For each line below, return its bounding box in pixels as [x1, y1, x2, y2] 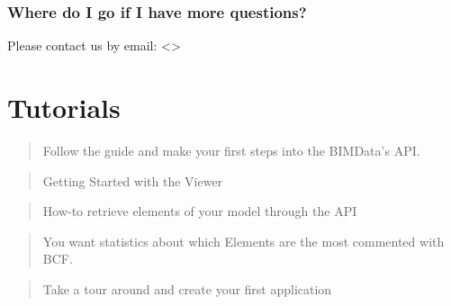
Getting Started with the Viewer [42, 171, 223, 190]
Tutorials [7, 89, 121, 125]
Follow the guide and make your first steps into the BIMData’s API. [42, 140, 420, 159]
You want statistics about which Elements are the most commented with [42, 231, 445, 250]
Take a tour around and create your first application [42, 279, 332, 298]
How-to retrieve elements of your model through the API [42, 202, 357, 220]
